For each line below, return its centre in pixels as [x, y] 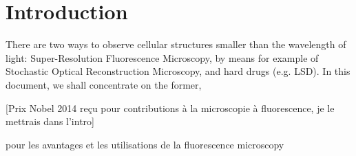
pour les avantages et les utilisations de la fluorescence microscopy [145, 144]
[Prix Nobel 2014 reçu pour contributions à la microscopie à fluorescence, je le [170, 108]
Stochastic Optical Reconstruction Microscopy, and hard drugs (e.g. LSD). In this [178, 71]
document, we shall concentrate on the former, [104, 84]
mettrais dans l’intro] [50, 121]
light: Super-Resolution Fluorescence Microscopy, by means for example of [162, 57]
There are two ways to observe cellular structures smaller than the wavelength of [176, 44]
